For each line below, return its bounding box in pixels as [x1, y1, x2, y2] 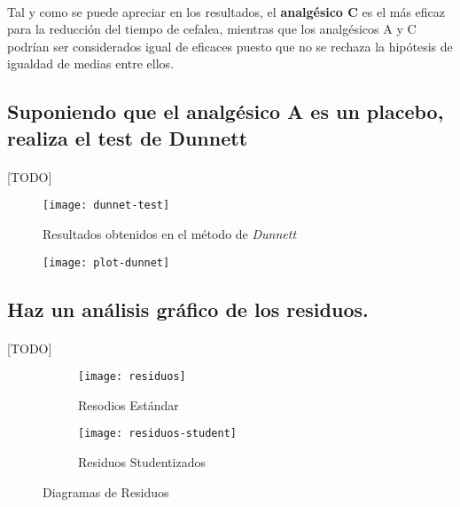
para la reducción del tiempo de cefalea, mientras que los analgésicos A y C [7, 20, 417, 38]
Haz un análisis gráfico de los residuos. [7, 295, 369, 322]
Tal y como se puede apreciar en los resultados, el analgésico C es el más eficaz [7, 2, 446, 20]
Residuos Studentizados [78, 453, 206, 471]
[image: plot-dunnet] [43, 256, 170, 269]
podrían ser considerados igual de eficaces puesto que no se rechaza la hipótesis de [7, 36, 453, 55]
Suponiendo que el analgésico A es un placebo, [7, 98, 444, 125]
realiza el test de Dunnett [7, 123, 248, 151]
